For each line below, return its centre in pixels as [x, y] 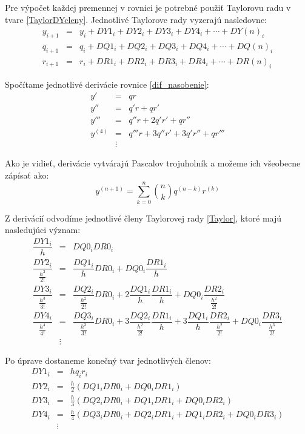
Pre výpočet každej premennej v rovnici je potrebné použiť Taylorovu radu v [148, 7]
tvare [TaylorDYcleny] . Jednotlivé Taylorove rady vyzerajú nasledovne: [136, 19]
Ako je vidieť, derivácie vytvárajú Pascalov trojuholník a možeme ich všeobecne [153, 163]
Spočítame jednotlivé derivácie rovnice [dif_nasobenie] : [107, 84]
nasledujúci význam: [43, 230]
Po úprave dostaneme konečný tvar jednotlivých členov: [108, 360]
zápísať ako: [27, 175]
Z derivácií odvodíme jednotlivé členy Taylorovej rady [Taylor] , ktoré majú [143, 218]
